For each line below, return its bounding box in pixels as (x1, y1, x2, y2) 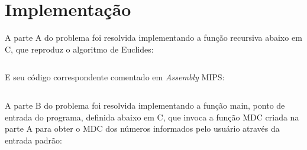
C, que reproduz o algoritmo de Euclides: (5, 43, 154, 55)
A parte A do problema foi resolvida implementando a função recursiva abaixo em (5, 31, 302, 44)
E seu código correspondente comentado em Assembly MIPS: (5, 71, 225, 83)
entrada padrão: (5, 133, 62, 146)
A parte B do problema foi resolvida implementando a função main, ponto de (5, 99, 285, 111)
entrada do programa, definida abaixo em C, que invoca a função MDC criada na (5, 110, 299, 123)
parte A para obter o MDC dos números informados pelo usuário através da (5, 122, 280, 135)
